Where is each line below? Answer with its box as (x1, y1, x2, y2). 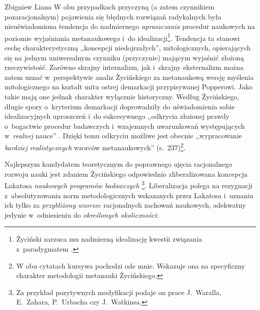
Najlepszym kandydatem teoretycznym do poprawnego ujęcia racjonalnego (4, 159, 232, 169)
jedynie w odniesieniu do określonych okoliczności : (4, 209, 159, 220)
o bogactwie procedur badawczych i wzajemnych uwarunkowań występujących (4, 120, 245, 131)
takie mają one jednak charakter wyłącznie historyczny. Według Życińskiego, (4, 91, 240, 101)
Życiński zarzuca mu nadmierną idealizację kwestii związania (16, 234, 202, 244)
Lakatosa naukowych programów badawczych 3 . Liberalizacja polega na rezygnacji (4, 179, 253, 191)
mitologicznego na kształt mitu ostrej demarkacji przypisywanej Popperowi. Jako (4, 81, 253, 92)
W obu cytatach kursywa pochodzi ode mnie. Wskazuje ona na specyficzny (16, 260, 245, 271)
